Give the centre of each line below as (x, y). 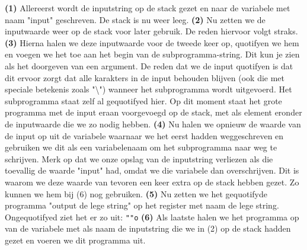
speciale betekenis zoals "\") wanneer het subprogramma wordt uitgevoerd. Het (148, 89)
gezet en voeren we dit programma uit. (75, 240)
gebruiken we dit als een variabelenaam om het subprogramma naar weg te (141, 147)
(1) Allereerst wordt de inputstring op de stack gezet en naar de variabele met (148, 8)
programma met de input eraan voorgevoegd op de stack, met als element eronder (153, 112)
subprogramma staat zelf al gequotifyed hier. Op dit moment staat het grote (143, 100)
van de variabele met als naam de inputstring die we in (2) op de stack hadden (148, 228)
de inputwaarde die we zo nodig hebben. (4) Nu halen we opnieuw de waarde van (153, 124)
